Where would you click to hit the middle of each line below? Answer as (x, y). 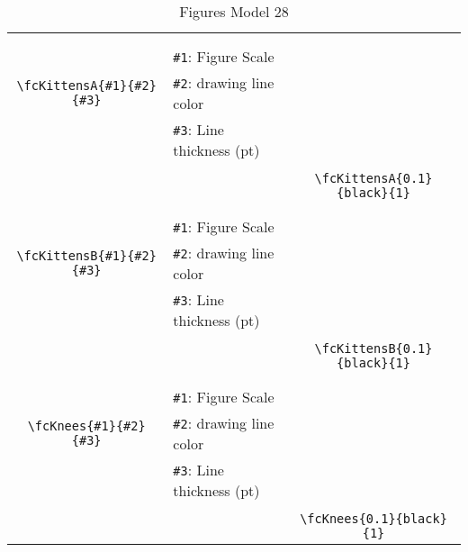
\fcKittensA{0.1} (373, 178)
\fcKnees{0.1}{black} (373, 519)
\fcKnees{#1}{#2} (86, 426)
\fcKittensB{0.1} (373, 348)
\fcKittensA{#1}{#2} (86, 86)
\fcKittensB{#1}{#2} (86, 256)
